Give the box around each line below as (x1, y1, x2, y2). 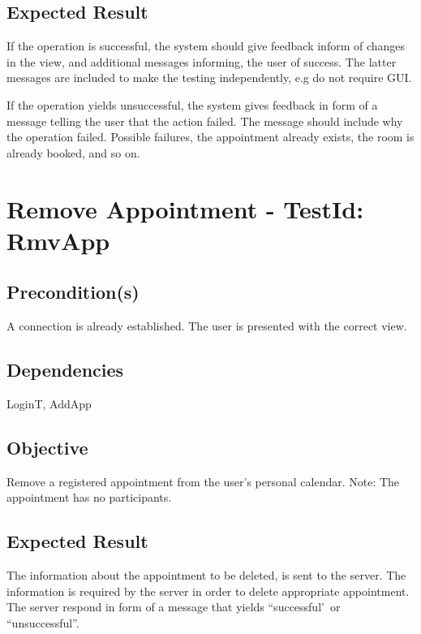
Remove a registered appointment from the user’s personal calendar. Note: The (6, 472, 400, 490)
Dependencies (6, 357, 124, 382)
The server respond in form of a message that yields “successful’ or (6, 598, 341, 615)
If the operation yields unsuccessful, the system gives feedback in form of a (6, 96, 378, 113)
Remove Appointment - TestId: (6, 192, 364, 225)
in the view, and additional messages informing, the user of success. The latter (6, 53, 397, 70)
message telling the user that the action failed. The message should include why (6, 112, 403, 129)
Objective (6, 434, 88, 459)
